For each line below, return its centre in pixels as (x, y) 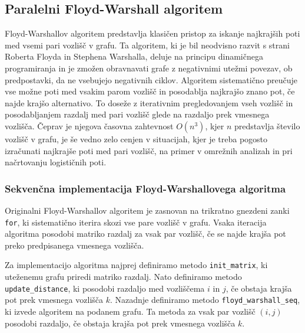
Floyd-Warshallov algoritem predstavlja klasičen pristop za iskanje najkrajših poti (152, 33)
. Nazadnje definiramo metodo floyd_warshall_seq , (205, 300)
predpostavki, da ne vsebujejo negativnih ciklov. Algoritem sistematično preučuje (151, 79)
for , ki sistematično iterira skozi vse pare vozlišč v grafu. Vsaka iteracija (136, 222)
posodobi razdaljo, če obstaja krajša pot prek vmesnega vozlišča (120, 323)
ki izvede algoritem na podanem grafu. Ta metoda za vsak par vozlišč (130, 311)
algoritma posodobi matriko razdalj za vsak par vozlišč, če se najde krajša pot (145, 234)
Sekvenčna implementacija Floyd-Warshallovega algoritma (145, 188)
